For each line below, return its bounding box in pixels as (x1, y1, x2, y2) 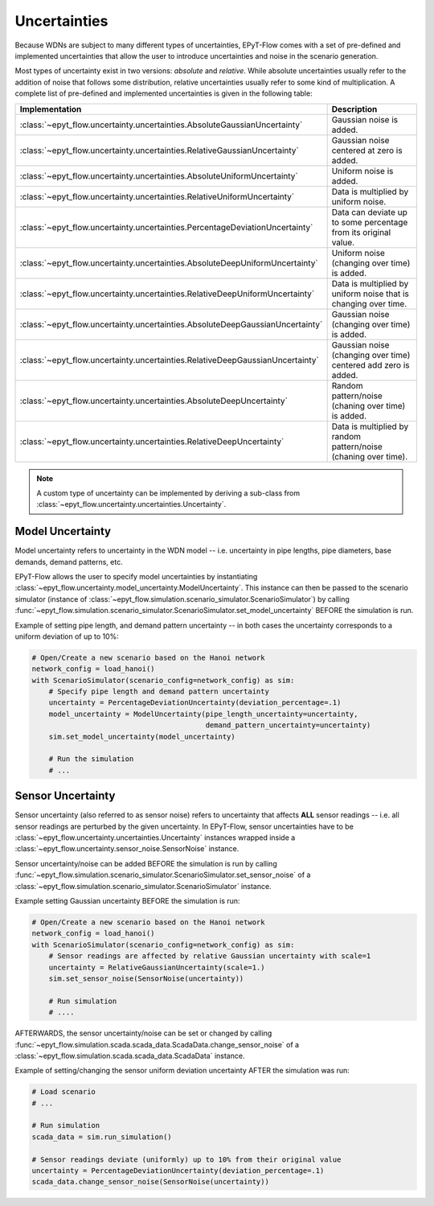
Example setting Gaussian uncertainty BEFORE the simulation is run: (14, 896, 240, 906)
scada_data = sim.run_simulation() (31, 1132, 172, 1142)
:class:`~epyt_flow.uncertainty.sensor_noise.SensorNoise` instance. (14, 844, 240, 854)
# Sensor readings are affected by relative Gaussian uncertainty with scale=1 (48, 952, 371, 961)
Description (331, 103, 378, 114)
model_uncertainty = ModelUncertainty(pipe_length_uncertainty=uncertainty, (48, 709, 358, 718)
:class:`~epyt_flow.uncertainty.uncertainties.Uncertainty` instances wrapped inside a (14, 833, 296, 842)
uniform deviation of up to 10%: (14, 632, 120, 641)
